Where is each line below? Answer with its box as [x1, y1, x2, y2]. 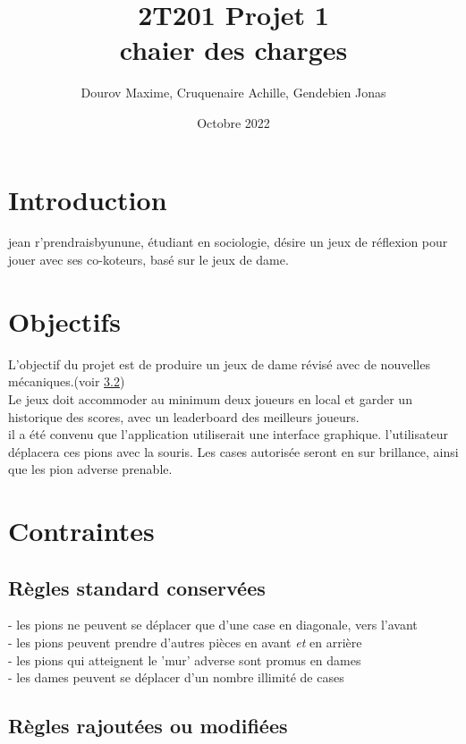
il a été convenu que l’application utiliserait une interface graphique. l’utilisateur [8, 425, 448, 444]
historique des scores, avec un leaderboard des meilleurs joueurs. [8, 407, 360, 426]
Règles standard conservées [8, 573, 266, 601]
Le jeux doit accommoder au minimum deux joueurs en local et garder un [8, 389, 412, 408]
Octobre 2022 [197, 113, 270, 131]
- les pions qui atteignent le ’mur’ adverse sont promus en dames [8, 650, 361, 669]
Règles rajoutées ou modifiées [8, 712, 288, 740]
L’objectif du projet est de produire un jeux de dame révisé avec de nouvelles [8, 354, 430, 373]
